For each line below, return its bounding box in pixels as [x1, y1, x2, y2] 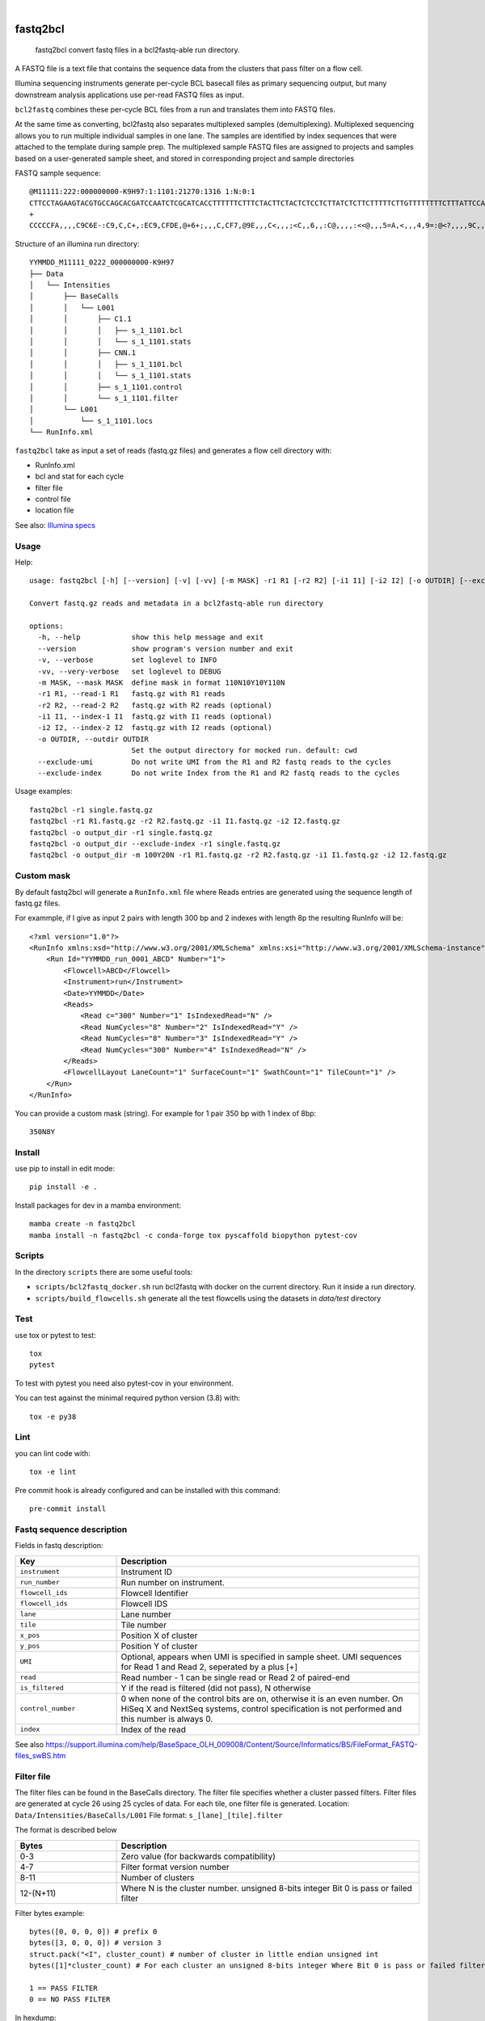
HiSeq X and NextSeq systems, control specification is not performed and [120, 1702, 403, 1714]
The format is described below [15, 1825, 117, 1835]
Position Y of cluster [120, 1640, 198, 1652]
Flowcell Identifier [120, 1587, 189, 1598]
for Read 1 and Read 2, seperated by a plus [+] [120, 1661, 298, 1673]
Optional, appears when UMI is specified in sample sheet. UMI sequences [120, 1651, 403, 1662]
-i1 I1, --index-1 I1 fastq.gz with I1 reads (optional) [37, 712, 272, 721]
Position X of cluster [120, 1630, 198, 1641]
